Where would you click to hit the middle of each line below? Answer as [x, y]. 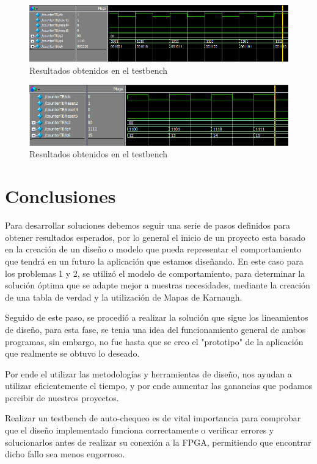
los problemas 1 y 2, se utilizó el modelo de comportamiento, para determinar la [155, 273]
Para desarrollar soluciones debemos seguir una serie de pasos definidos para [148, 225]
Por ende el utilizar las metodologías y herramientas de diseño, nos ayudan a [148, 373]
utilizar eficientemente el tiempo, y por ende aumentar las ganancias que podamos [159, 386]
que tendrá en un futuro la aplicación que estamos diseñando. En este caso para [154, 261]
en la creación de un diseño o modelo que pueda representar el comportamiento [153, 249]
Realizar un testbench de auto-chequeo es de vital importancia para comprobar [153, 418]
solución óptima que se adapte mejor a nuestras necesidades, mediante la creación [158, 285]
